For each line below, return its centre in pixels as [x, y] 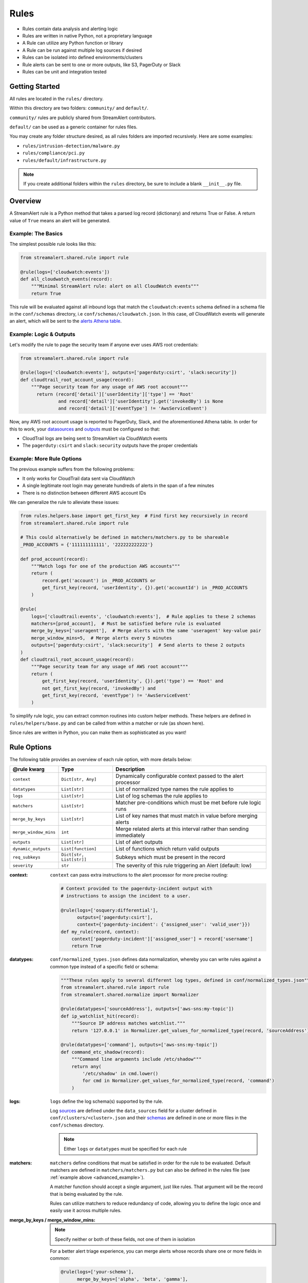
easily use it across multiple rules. [86, 1211]
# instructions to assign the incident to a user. [126, 896]
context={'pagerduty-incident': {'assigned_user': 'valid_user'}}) [164, 925]
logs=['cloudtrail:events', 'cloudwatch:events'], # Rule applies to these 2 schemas [143, 616]
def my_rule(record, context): [100, 932]
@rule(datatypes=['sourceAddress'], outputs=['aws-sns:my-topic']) [148, 1009]
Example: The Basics [36, 234]
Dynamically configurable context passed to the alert [180, 776]
